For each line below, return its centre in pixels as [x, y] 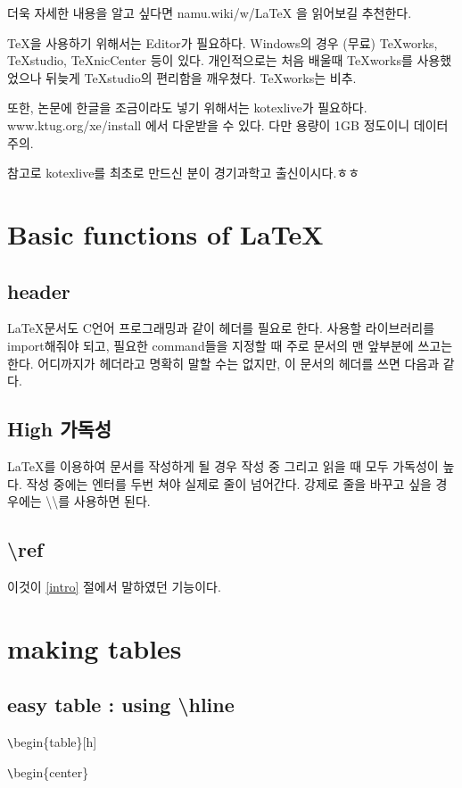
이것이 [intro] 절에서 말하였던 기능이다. [114, 586]
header [39, 290]
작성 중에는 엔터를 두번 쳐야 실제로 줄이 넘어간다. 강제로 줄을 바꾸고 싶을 [229, 483]
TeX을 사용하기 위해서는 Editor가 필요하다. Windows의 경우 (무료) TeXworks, [223, 42]
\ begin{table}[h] [52, 742]
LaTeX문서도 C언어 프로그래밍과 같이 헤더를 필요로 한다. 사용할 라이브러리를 [221, 328]
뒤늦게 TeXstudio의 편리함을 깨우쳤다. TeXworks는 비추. [201, 77]
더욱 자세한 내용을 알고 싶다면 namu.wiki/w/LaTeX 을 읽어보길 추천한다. [210, 12]
